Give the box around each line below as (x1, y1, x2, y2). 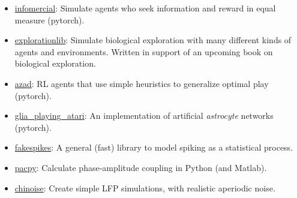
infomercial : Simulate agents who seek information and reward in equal (14, 2, 276, 14)
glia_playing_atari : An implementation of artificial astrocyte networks (14, 109, 274, 122)
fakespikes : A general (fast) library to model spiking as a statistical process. (14, 141, 293, 154)
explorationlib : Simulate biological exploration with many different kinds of (14, 34, 292, 46)
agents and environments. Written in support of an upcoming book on (14, 45, 273, 58)
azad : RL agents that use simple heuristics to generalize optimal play (14, 77, 269, 89)
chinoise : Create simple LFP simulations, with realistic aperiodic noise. (14, 181, 275, 194)
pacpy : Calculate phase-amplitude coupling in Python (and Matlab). (14, 161, 267, 173)
